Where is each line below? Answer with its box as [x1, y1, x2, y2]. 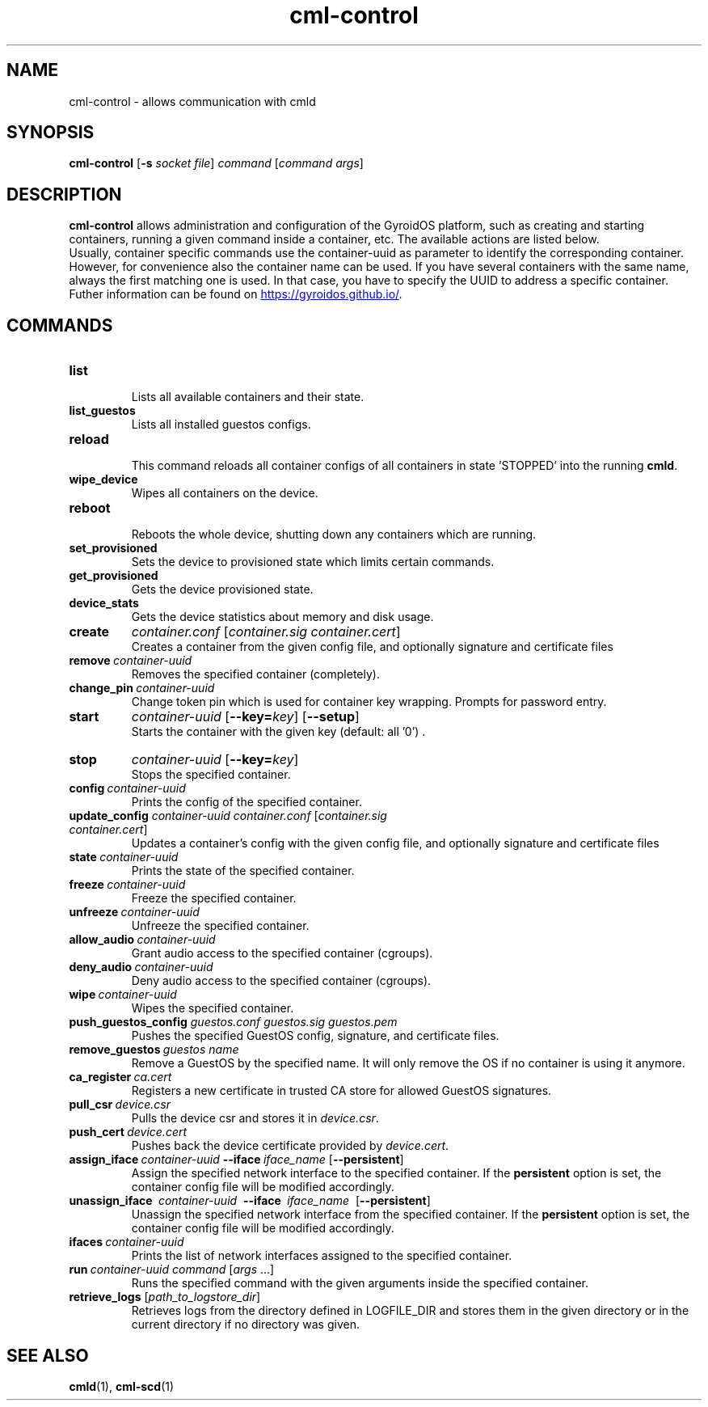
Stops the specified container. [131, 767, 291, 782]
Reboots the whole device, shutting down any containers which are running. [131, 527, 537, 542]
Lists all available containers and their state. [131, 390, 365, 404]
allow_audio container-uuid [69, 932, 216, 947]
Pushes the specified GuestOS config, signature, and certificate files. [131, 1029, 499, 1043]
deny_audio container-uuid [69, 960, 213, 974]
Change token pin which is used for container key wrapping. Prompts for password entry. [131, 695, 607, 709]
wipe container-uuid [69, 987, 177, 1002]
